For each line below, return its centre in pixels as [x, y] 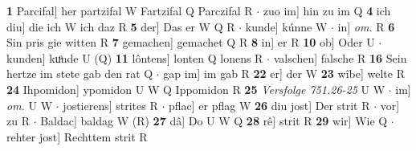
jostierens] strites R [110, 105]
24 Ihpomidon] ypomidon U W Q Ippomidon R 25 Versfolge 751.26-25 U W [196, 89]
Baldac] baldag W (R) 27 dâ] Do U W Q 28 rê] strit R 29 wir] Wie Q [214, 121]
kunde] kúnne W [286, 26]
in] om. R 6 [366, 26]
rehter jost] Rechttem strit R [77, 136]
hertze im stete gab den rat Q [80, 73]
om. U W [30, 105]
